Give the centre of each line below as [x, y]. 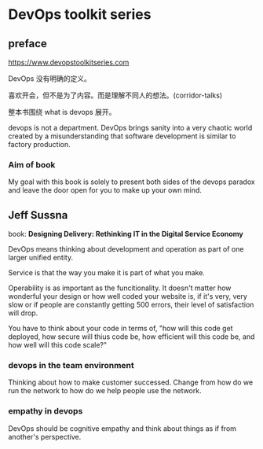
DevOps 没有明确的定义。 [50, 79]
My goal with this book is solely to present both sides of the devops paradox [131, 182]
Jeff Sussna [38, 215]
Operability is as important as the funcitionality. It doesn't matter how [120, 288]
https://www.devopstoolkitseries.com [69, 62]
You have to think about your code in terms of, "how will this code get [121, 329]
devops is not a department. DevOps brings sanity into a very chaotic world [130, 128]
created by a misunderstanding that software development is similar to [122, 136]
